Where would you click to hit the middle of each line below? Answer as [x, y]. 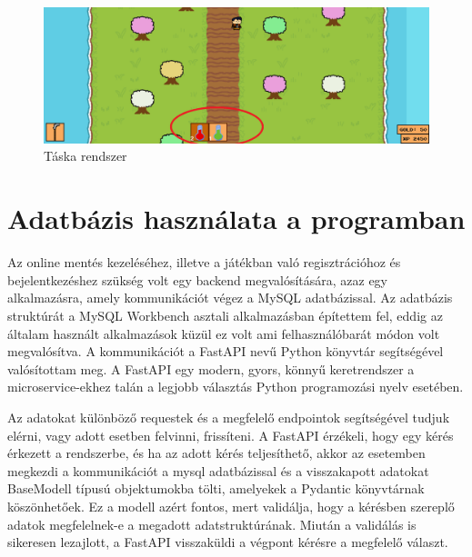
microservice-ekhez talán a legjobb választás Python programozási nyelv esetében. [236, 387]
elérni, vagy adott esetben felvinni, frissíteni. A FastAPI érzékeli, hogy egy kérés [231, 435]
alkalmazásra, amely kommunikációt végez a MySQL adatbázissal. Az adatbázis [230, 298]
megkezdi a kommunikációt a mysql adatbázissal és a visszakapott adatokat [218, 470]
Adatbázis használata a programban [236, 219]
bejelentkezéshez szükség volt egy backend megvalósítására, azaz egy [197, 279]
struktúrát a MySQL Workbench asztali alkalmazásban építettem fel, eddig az [225, 315]
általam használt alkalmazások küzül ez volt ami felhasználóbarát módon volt [224, 333]
